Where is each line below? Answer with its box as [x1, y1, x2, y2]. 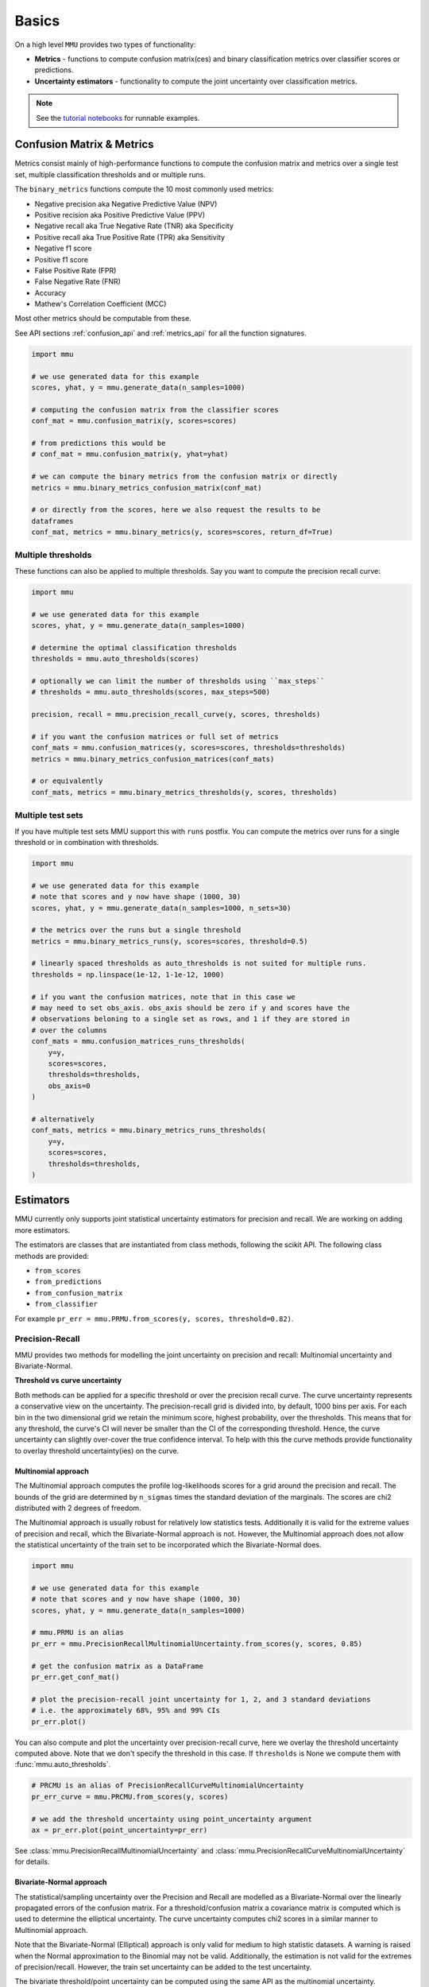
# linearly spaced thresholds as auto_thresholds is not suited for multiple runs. [31, 959, 367, 968]
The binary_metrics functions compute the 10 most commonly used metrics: [14, 184, 274, 194]
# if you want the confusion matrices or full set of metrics [31, 732, 279, 741]
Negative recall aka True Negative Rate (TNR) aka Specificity [34, 221, 234, 230]
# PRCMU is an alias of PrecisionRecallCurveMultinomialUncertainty [31, 1781, 304, 1790]
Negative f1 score [34, 243, 92, 254]
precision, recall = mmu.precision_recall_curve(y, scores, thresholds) [31, 710, 321, 719]
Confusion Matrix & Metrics [14, 138, 154, 151]
